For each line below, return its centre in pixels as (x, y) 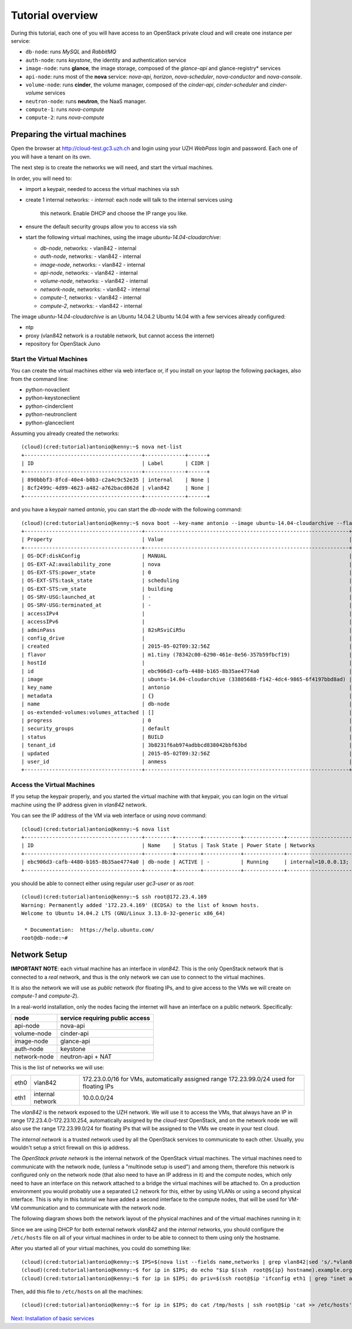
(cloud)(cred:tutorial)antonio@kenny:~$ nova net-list (102, 447)
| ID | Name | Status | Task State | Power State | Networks (168, 846)
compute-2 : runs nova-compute (65, 118)
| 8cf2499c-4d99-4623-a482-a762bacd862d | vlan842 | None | (116, 488)
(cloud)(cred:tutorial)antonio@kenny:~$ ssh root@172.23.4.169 (114, 897)
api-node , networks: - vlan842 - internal (89, 273)
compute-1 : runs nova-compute (65, 109)
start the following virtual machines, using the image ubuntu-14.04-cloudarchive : (123, 237)
